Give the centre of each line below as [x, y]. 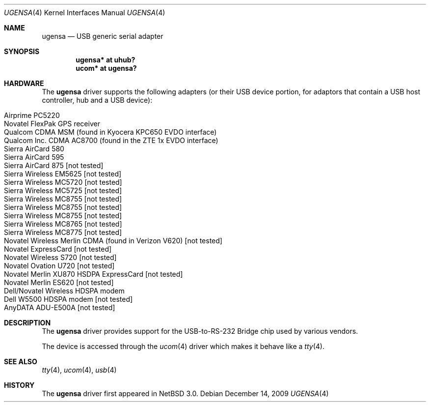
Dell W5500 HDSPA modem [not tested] [68, 299]
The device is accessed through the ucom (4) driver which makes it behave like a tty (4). [183, 346]
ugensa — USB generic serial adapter [103, 36]
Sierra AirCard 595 [34, 157]
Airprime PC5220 [32, 115]
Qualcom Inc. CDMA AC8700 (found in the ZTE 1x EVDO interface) [111, 140]
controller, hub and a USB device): [97, 100]
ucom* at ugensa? [106, 68]
